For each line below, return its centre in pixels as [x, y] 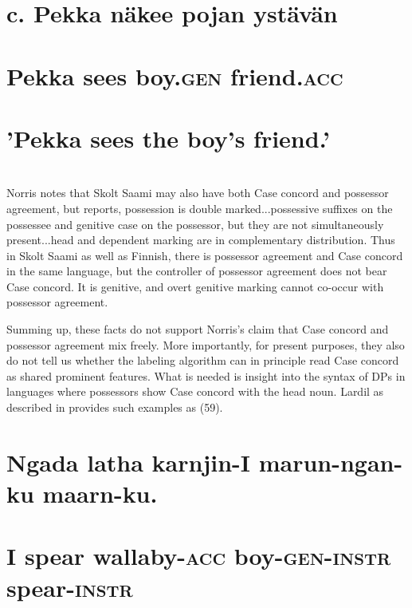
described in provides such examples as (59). [115, 407]
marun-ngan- [331, 462]
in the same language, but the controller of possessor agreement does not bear [197, 271]
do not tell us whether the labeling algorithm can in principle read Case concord [203, 360]
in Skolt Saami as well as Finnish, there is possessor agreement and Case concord [205, 255]
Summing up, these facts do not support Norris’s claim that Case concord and [198, 329]
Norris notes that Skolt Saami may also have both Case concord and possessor [198, 193]
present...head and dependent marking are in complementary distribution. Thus [201, 240]
